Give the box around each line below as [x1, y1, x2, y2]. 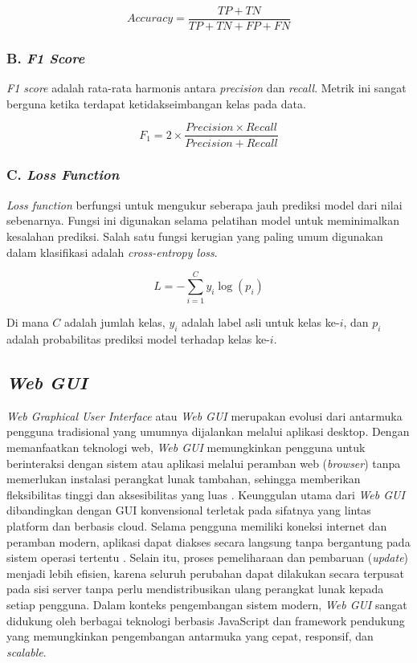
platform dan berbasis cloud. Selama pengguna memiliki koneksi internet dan [6, 518, 387, 534]
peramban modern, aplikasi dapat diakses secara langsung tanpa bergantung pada [6, 533, 411, 550]
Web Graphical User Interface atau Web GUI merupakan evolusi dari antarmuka [6, 407, 403, 424]
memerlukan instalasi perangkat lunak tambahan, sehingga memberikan [6, 470, 361, 487]
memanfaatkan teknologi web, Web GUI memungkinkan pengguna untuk [6, 439, 366, 456]
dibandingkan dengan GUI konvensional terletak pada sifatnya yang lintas [6, 502, 371, 519]
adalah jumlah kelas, [64, 314, 166, 331]
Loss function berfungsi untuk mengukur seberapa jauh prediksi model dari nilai [6, 196, 403, 213]
